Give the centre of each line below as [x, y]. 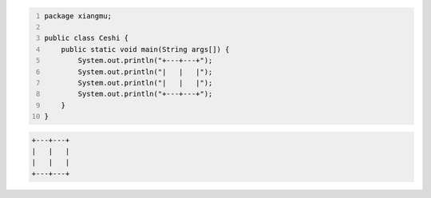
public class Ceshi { [87, 38]
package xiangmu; [78, 16]
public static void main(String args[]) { [145, 49]
